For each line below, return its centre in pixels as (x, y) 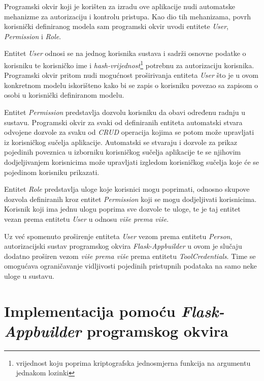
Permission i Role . (33, 36)
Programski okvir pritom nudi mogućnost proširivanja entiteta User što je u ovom (131, 75)
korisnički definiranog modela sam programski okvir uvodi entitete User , (117, 26)
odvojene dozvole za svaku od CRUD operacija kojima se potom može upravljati (129, 132)
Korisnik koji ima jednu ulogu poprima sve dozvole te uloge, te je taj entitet (122, 209)
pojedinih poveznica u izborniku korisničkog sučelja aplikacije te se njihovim (123, 152)
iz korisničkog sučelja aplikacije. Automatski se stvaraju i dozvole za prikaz (121, 142)
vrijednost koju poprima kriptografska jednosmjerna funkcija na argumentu (133, 362)
